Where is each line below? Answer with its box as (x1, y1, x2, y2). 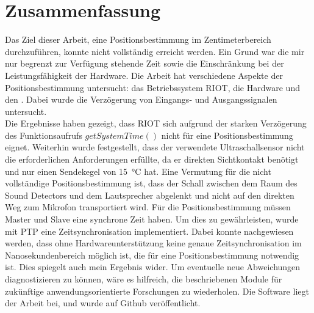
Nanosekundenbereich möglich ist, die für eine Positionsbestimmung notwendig (5, 248, 299, 261)
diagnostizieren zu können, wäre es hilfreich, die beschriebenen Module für (5, 273, 282, 285)
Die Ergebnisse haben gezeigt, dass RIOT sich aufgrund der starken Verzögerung (5, 117, 307, 130)
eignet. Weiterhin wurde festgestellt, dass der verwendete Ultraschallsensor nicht (5, 141, 305, 153)
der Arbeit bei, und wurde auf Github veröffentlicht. (5, 296, 201, 309)
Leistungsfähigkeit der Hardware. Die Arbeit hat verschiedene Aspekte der (5, 68, 283, 81)
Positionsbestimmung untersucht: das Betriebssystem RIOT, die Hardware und (5, 81, 300, 94)
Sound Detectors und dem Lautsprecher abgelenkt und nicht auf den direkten (5, 188, 294, 201)
